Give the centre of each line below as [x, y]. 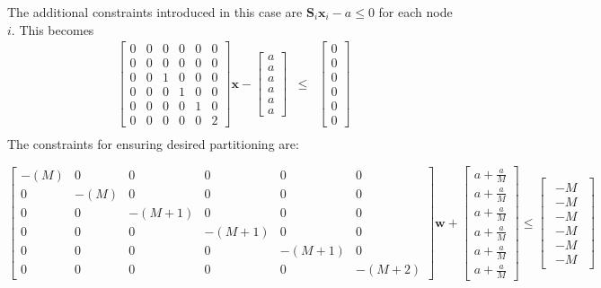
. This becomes [53, 29]
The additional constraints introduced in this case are [155, 12]
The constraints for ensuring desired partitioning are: [153, 144]
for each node [415, 12]
